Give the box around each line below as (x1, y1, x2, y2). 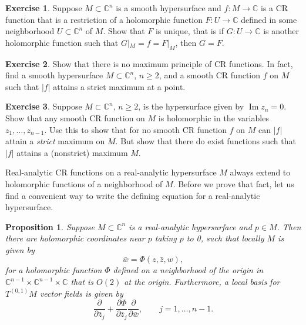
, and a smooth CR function (159, 69, 261, 81)
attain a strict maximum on (5, 135, 105, 147)
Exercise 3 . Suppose (5, 100, 82, 112)
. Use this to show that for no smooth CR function (44, 123, 227, 135)
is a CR (260, 2, 288, 14)
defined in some (241, 13, 297, 25)
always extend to (230, 166, 291, 178)
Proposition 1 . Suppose (5, 220, 95, 233)
